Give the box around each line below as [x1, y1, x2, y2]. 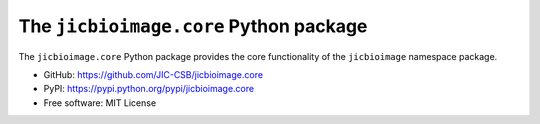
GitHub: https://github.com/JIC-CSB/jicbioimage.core [43, 68, 264, 80]
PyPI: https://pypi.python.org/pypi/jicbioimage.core [43, 83, 255, 95]
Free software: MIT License [43, 96, 157, 109]
